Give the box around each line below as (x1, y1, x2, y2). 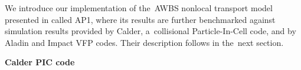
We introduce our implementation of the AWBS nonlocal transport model (5, 2, 273, 14)
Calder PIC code (5, 56, 75, 68)
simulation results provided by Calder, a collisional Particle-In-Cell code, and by (5, 25, 296, 37)
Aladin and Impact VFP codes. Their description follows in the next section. (5, 36, 284, 48)
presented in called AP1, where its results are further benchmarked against (5, 13, 276, 25)
